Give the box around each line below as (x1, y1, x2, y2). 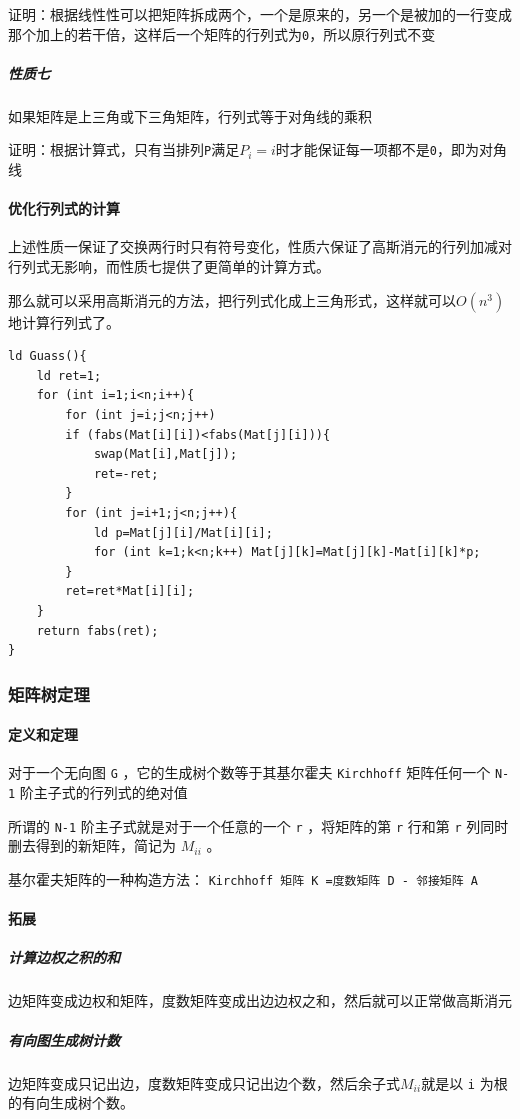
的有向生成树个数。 (8, 1092, 134, 1113)
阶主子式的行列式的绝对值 (19, 782, 188, 803)
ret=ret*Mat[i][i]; (65, 584, 195, 599)
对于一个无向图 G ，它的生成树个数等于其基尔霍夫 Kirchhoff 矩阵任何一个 (8, 762, 491, 783)
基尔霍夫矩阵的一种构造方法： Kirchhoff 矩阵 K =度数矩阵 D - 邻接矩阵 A (8, 868, 478, 889)
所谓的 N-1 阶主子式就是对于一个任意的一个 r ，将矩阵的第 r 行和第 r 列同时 (8, 815, 509, 836)
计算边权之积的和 (8, 947, 120, 968)
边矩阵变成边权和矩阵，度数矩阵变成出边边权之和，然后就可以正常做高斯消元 (8, 990, 512, 1011)
